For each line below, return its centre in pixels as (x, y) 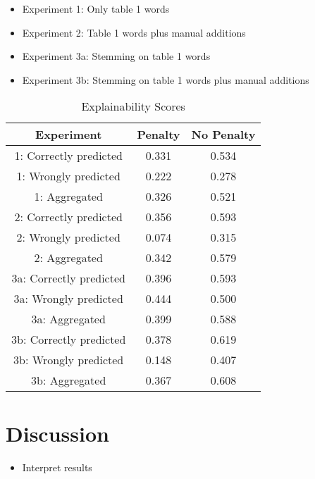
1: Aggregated (68, 197)
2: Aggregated (68, 258)
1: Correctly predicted (68, 156)
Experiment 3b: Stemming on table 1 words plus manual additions (166, 79)
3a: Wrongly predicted (68, 299)
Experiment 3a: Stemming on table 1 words (116, 56)
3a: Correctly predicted (68, 278)
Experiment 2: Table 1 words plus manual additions (134, 32)
